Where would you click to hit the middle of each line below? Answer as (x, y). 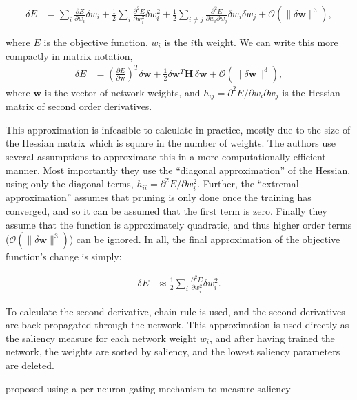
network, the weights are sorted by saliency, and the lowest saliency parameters (173, 351)
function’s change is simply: (64, 256)
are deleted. (30, 365)
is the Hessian (311, 92)
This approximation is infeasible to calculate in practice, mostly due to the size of (178, 129)
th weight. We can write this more (266, 42)
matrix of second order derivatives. (79, 106)
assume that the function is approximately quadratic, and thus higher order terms (179, 224)
